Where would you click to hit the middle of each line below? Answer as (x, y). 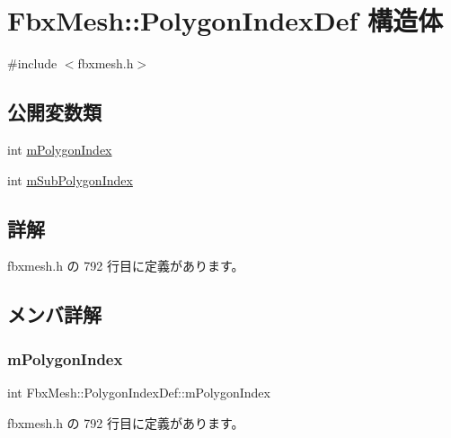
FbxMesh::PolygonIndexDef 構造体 (225, 20)
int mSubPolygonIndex (70, 179)
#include (32, 63)
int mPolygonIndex (60, 149)
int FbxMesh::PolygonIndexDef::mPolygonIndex (139, 392)
